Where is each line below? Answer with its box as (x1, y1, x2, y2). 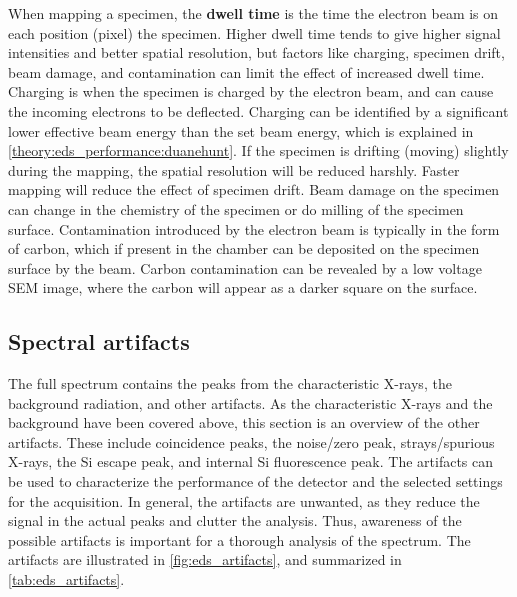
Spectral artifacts (8, 326, 190, 357)
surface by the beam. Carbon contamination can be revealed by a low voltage (8, 257, 482, 278)
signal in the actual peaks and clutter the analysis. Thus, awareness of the (8, 510, 462, 531)
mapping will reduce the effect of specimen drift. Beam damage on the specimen (8, 179, 500, 200)
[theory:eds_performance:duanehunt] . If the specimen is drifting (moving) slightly (8, 140, 509, 161)
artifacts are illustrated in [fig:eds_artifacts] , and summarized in (8, 549, 402, 570)
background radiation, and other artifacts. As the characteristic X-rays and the (8, 392, 493, 413)
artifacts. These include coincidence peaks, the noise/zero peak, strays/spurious (8, 431, 495, 452)
